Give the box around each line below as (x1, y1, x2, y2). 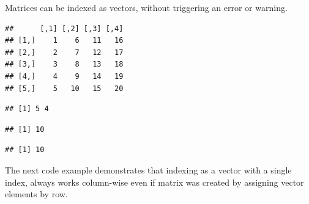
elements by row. (5, 188, 68, 200)
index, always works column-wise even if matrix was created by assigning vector (5, 175, 304, 188)
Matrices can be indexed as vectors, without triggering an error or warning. (5, 1, 288, 13)
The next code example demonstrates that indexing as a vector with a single (5, 163, 292, 176)
